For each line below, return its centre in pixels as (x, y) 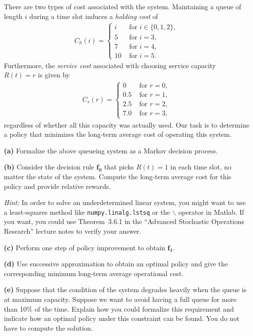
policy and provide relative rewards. (58, 186)
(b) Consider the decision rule (49, 167)
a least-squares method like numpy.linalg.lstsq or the (87, 212)
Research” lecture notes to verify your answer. (73, 231)
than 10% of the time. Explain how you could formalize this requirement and (119, 308)
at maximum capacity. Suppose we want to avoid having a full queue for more (120, 299)
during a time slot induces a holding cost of (94, 16)
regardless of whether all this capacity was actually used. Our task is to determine (127, 124)
